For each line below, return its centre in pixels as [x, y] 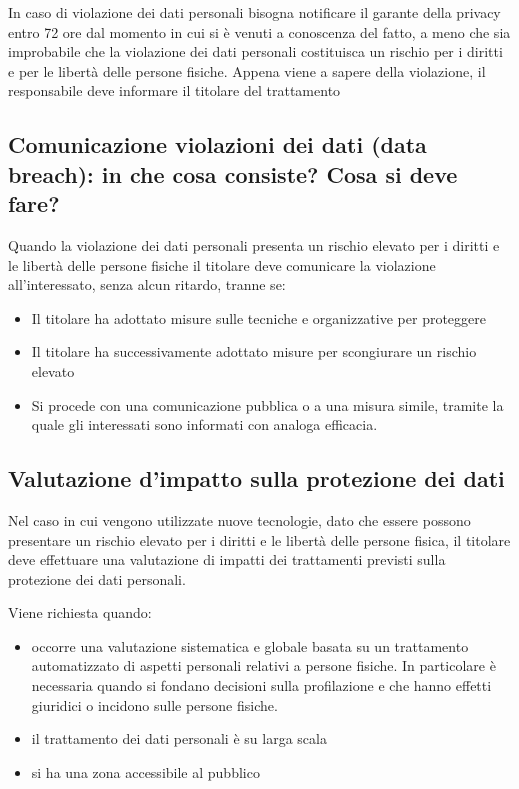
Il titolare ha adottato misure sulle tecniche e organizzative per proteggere [258, 317]
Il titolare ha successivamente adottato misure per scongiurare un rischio [254, 351]
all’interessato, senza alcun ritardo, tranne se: [147, 284]
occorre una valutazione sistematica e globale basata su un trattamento [250, 645]
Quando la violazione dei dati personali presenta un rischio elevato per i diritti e [254, 244]
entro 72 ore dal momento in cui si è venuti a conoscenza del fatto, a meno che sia [259, 31]
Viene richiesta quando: [80, 612]
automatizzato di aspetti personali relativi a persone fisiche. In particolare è [263, 665]
